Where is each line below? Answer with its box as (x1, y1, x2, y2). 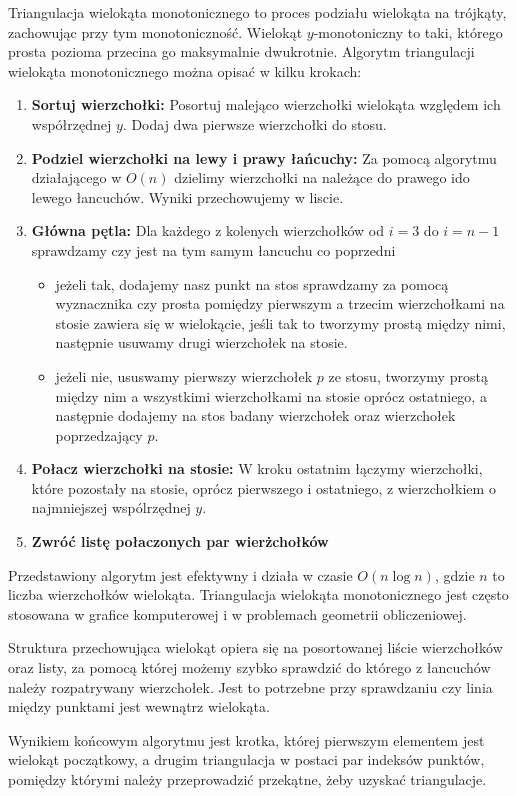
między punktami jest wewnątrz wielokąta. (8, 696, 270, 717)
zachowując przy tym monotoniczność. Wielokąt (8, 21, 303, 42)
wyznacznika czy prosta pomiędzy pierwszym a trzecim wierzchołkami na (55, 293, 505, 314)
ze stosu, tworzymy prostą (328, 365, 488, 386)
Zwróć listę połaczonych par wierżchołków (31, 531, 329, 552)
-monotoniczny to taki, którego (313, 21, 503, 42)
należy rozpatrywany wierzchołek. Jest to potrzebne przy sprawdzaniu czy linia (8, 676, 493, 697)
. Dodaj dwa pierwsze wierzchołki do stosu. (122, 113, 387, 134)
